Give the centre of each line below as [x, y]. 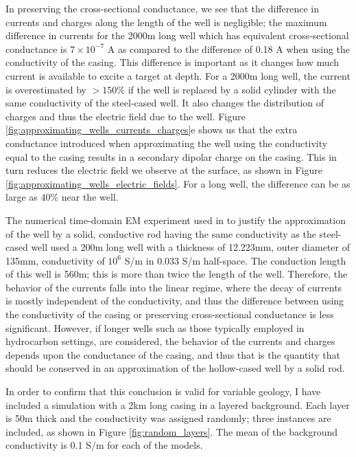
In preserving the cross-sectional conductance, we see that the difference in [163, 8]
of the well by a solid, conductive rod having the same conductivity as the [161, 233]
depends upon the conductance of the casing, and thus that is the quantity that [173, 354]
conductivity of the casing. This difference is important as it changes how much [173, 62]
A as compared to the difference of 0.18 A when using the [229, 48]
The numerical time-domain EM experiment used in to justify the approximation [176, 220]
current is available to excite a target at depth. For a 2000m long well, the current [178, 75]
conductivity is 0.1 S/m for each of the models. [104, 445]
